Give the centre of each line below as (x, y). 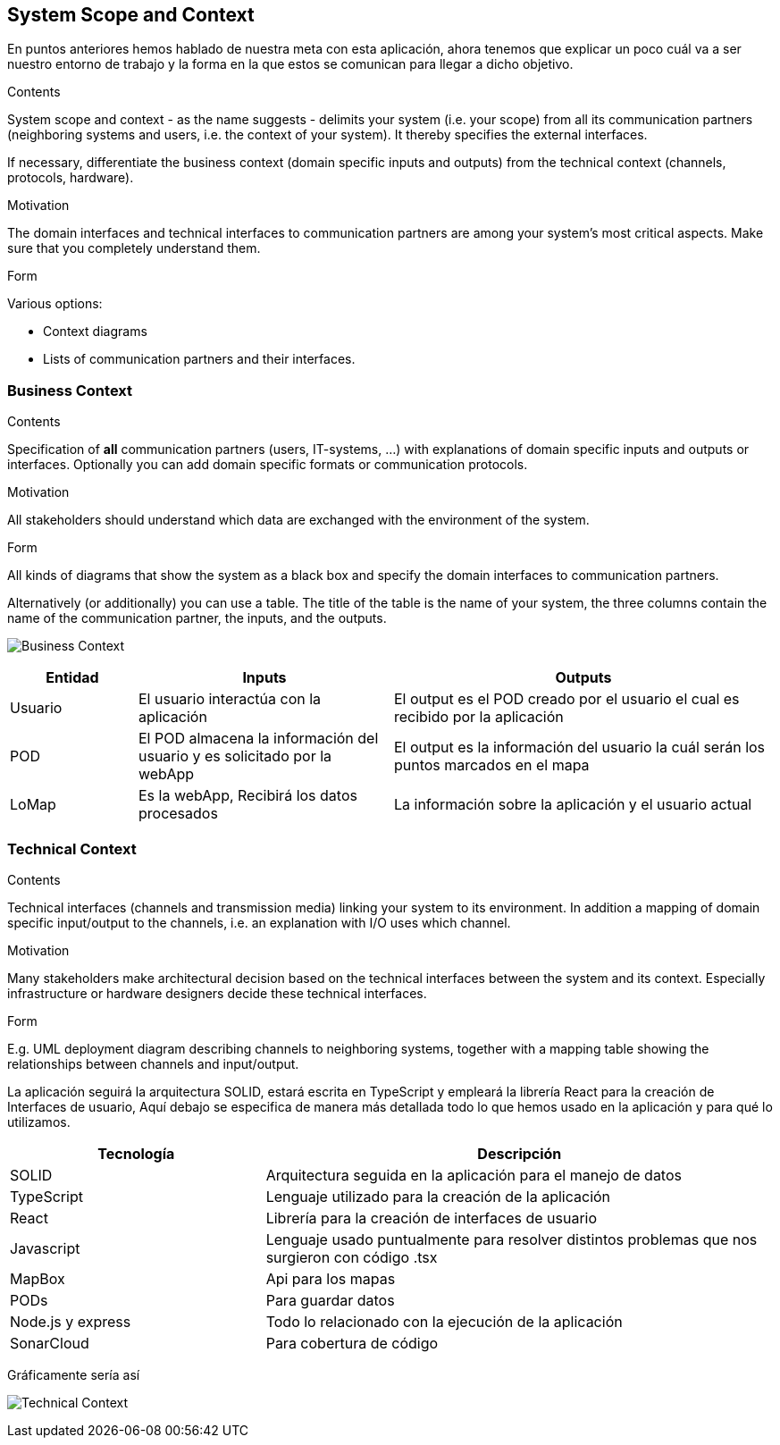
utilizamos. (39, 1122)
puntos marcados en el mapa (491, 765)
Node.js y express (71, 1321)
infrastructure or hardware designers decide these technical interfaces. (217, 993)
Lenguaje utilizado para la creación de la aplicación (438, 1196)
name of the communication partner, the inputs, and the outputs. (197, 618)
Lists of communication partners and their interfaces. (199, 359)
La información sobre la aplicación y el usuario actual (573, 805)
